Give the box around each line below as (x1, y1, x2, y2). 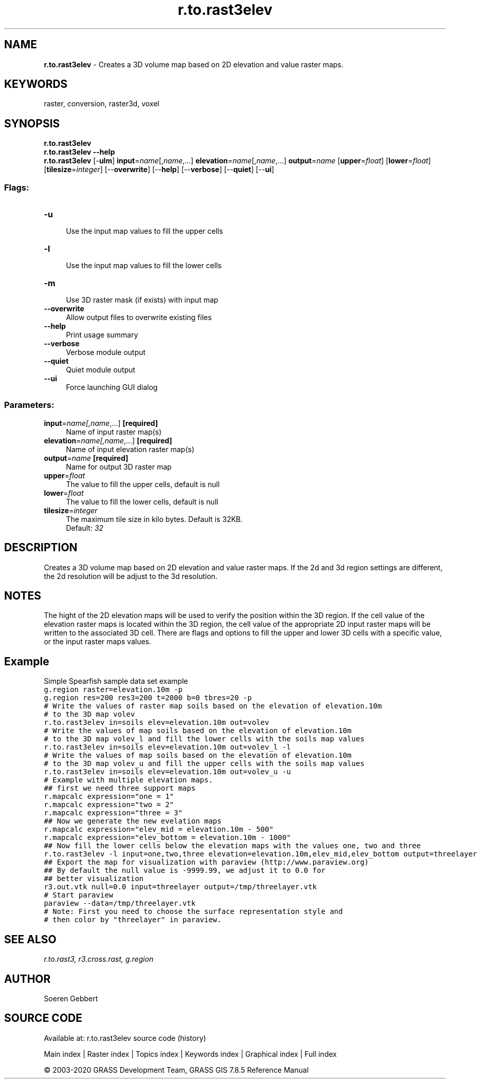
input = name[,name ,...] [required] (44, 418, 158, 427)
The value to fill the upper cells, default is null (66, 479, 220, 489)
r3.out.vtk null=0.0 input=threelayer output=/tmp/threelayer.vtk (44, 883, 317, 891)
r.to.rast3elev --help (44, 147, 115, 157)
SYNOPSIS (4, 117, 60, 130)
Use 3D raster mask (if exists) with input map (66, 295, 218, 305)
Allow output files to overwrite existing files (66, 313, 212, 322)
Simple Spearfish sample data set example (44, 677, 188, 686)
